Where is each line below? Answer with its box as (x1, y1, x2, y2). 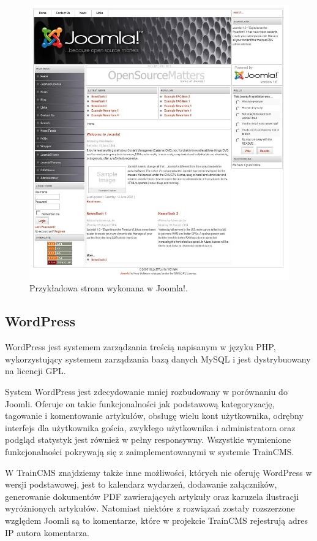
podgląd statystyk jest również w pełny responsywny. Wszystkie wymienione (5, 433, 291, 446)
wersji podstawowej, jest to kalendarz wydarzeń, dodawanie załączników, (5, 478, 277, 491)
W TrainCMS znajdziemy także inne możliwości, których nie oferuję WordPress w (5, 466, 312, 478)
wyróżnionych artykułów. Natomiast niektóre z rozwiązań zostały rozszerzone (5, 502, 295, 515)
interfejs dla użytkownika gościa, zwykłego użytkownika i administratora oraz (5, 421, 296, 434)
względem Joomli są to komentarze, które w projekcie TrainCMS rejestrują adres (5, 513, 308, 526)
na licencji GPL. (5, 364, 66, 377)
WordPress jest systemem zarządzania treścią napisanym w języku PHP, (5, 340, 276, 353)
